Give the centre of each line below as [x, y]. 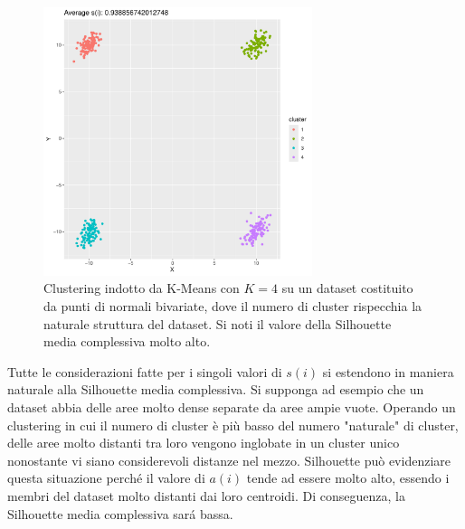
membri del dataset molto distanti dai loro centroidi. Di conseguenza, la [206, 495]
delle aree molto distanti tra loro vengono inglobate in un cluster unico [204, 443]
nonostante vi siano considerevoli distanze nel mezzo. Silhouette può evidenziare [229, 460]
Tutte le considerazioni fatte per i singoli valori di [145, 371]
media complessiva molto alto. [127, 341]
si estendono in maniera [388, 371]
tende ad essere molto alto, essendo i [348, 478]
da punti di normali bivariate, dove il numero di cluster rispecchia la [233, 305]
